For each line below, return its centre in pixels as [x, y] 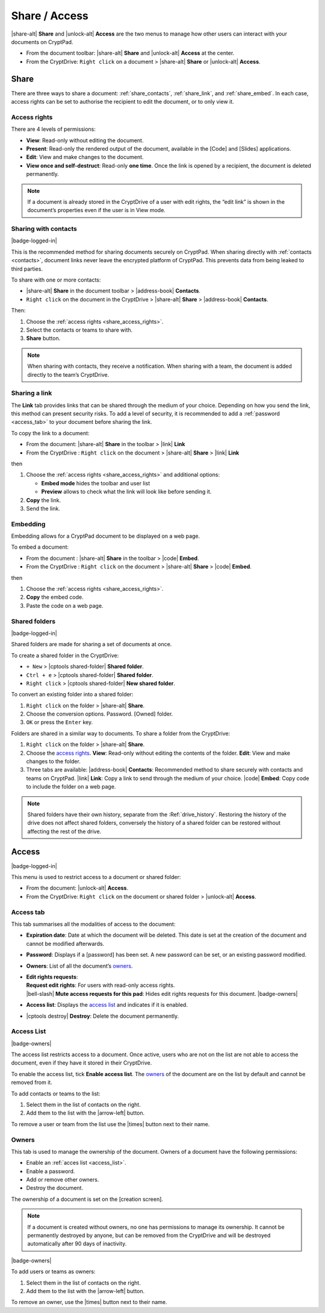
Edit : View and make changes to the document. [85, 157]
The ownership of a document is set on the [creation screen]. [87, 1199]
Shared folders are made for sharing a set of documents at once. [91, 644]
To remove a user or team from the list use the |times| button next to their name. [110, 1124]
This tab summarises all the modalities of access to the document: [93, 924]
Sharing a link [32, 393]
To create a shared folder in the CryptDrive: [65, 655]
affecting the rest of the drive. [64, 831]
